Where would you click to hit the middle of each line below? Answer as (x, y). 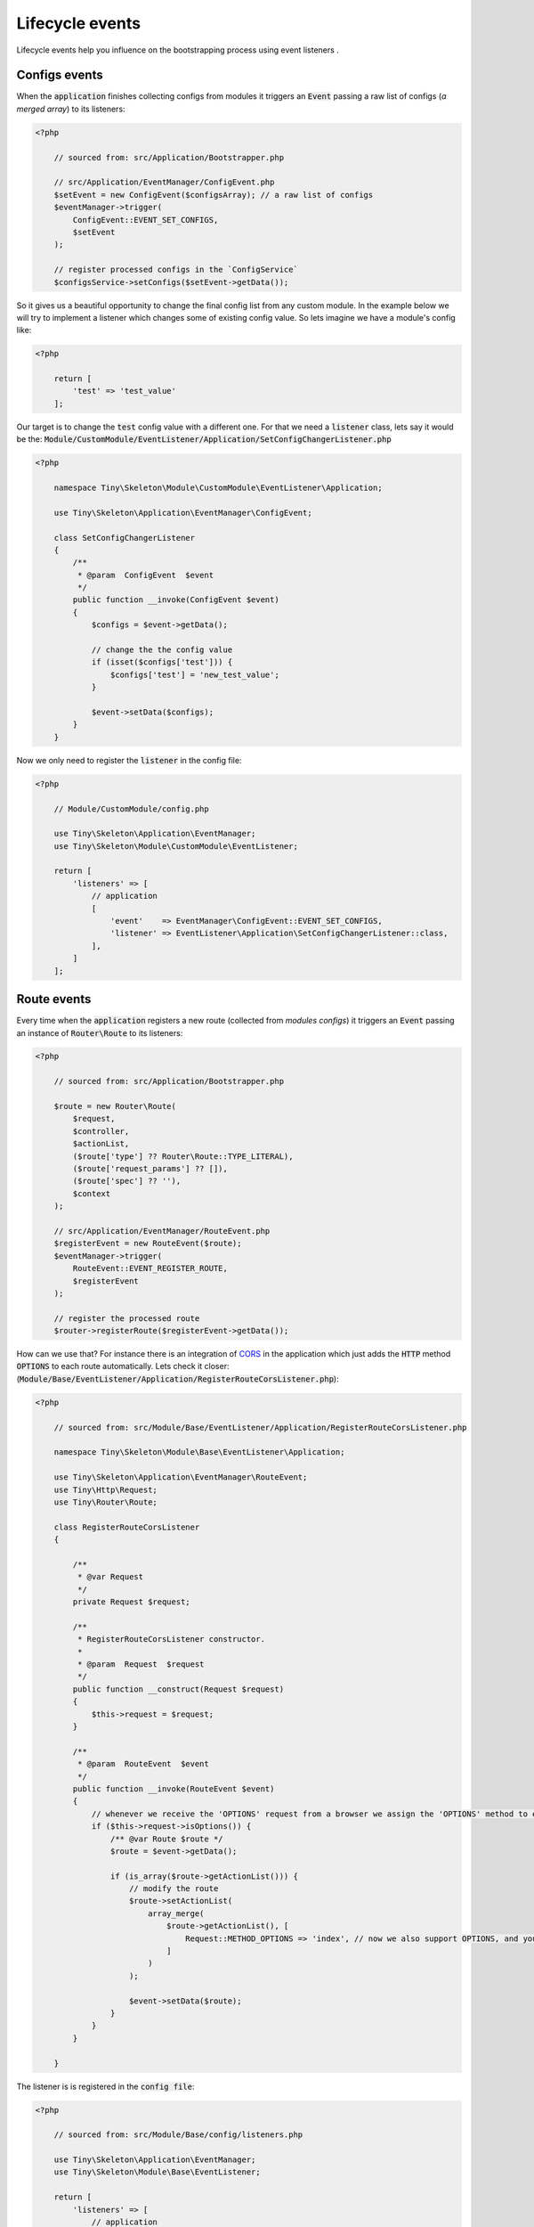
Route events (54, 999)
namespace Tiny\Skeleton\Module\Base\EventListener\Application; (199, 1452)
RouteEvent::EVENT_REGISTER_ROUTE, (150, 1268)
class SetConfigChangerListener (125, 538)
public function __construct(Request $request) (178, 1689)
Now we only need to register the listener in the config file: (129, 760)
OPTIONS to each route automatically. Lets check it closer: (123, 1366)
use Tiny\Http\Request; (105, 1489)
